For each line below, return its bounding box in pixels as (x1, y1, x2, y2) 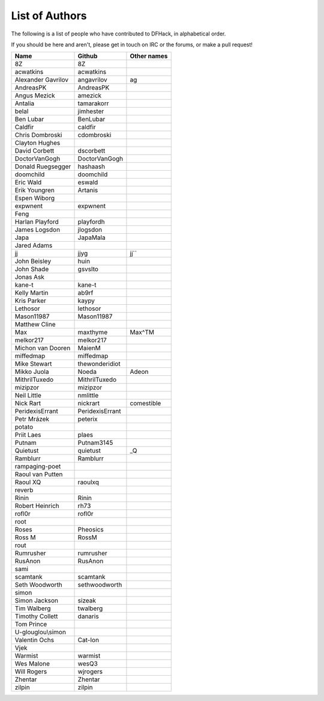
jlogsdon (77, 225, 103, 234)
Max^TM (130, 328, 155, 337)
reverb (14, 486, 34, 494)
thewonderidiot (77, 360, 121, 368)
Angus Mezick (14, 91, 55, 100)
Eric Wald (14, 178, 42, 186)
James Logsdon (14, 225, 60, 234)
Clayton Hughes (14, 139, 61, 147)
